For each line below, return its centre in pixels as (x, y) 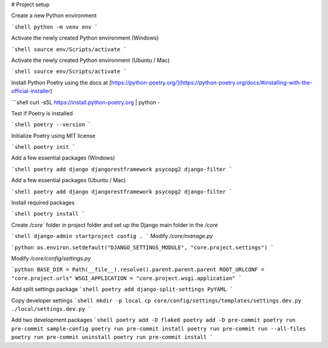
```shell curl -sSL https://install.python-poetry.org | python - (86, 102)
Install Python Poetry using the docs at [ (61, 83)
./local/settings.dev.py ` (51, 309)
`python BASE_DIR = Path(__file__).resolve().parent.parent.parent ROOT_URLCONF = (138, 270)
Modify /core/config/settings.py (51, 258)
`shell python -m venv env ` (55, 27)
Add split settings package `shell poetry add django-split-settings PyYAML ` (122, 289)
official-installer (31, 91)
